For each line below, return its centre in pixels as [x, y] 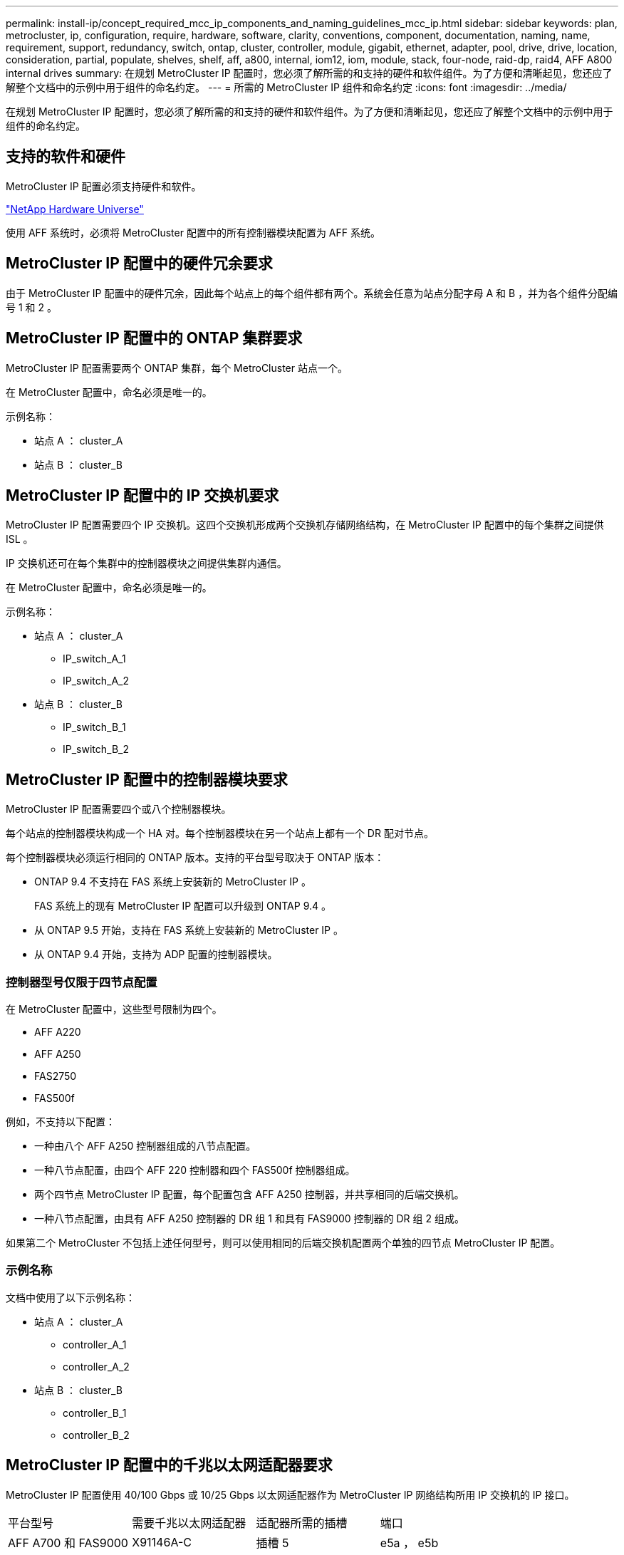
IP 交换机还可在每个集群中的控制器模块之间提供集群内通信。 [146, 563]
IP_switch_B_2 [96, 749]
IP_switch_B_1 [94, 727]
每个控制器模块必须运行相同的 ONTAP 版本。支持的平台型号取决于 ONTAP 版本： [195, 858]
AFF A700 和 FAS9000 [68, 1543]
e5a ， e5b [409, 1543]
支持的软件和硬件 [66, 157]
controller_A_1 [95, 1344]
